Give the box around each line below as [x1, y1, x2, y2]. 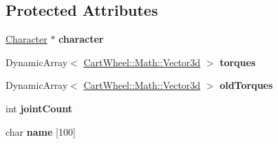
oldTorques [220, 78, 273, 92]
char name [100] [6, 124, 76, 138]
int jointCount [6, 101, 72, 115]
